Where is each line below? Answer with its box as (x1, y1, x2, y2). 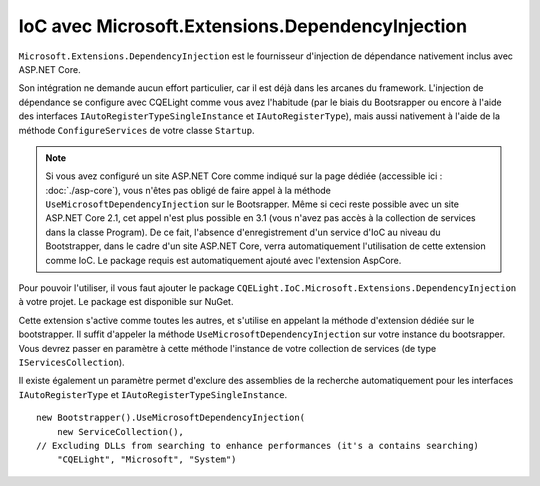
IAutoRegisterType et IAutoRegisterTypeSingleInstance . (18, 388, 288, 400)
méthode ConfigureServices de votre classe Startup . (18, 124, 255, 136)
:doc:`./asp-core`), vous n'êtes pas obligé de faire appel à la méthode (45, 184, 332, 196)
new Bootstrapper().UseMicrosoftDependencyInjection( (36, 412, 305, 424)
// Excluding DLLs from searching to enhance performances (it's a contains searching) (36, 440, 480, 451)
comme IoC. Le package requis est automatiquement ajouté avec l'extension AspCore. (45, 254, 402, 266)
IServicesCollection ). (18, 356, 125, 368)
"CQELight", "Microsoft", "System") (56, 454, 237, 465)
